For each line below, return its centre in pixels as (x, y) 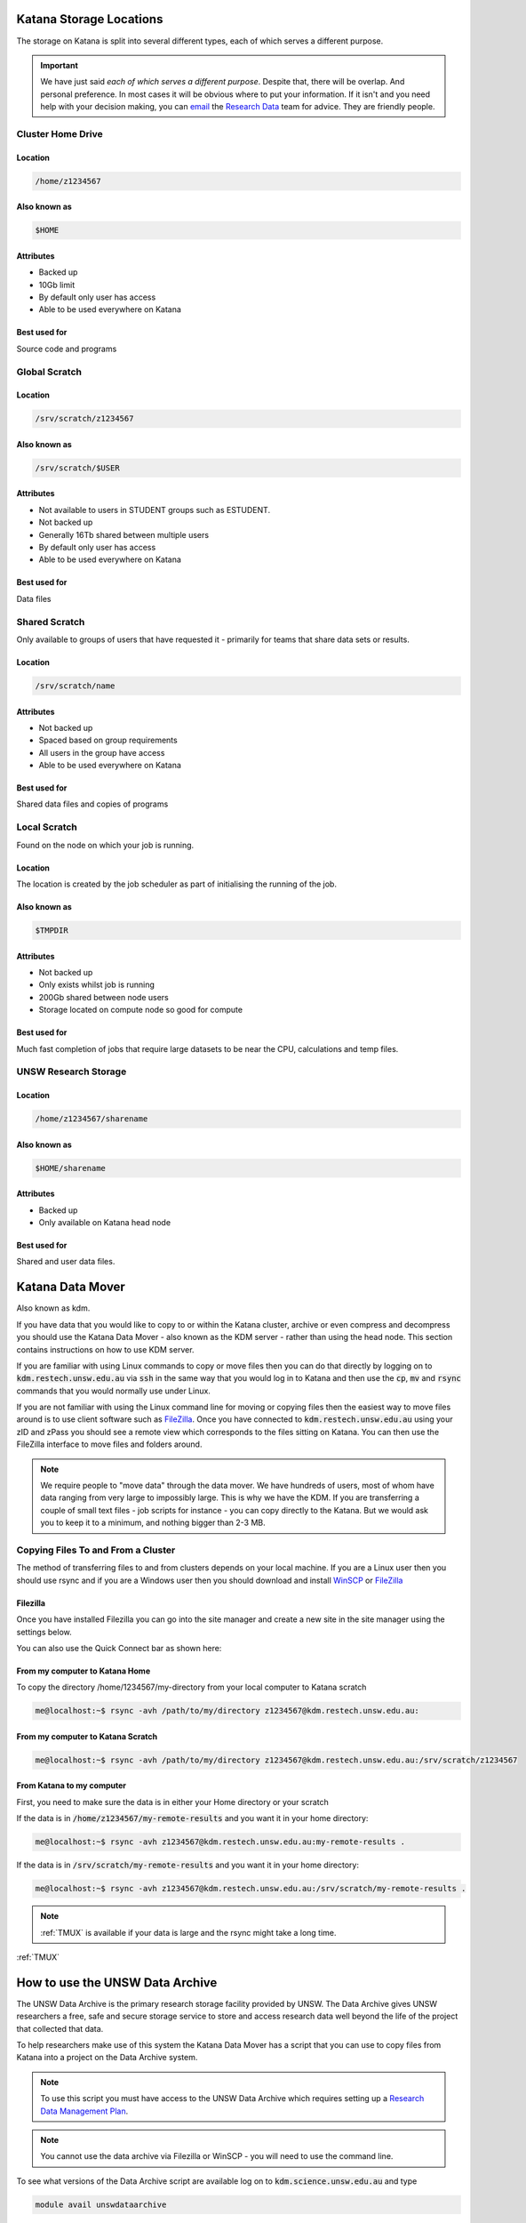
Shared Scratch (51, 622)
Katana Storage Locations (90, 19)
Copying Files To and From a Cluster (96, 1550)
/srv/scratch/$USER (77, 468)
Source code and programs (67, 349)
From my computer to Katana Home (84, 1671)
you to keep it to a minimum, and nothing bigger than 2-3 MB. (153, 1523)
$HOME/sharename (71, 1168)
